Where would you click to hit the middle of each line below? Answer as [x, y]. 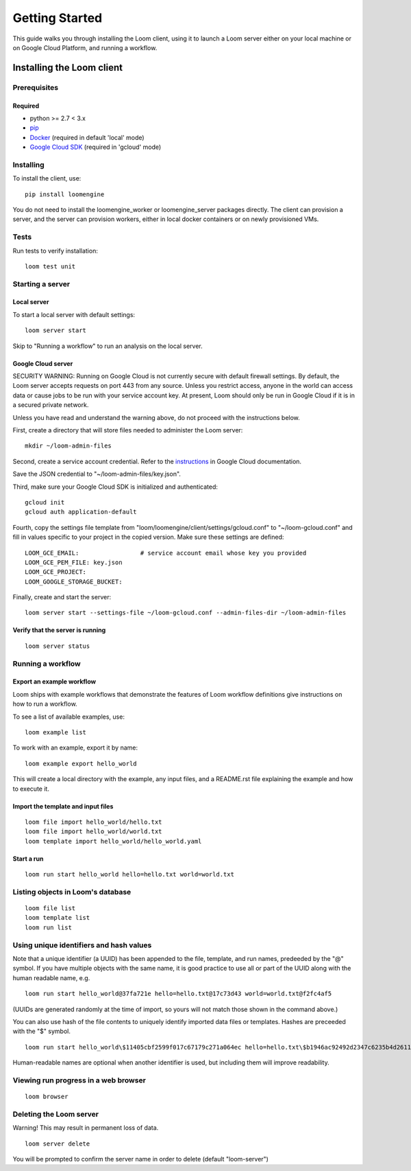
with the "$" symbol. [42, 1031]
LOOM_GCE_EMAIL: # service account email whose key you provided [166, 553]
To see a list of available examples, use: [68, 717]
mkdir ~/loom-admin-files [68, 446]
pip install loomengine [65, 194]
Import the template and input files [63, 806]
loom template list [58, 918]
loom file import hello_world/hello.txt [94, 822]
